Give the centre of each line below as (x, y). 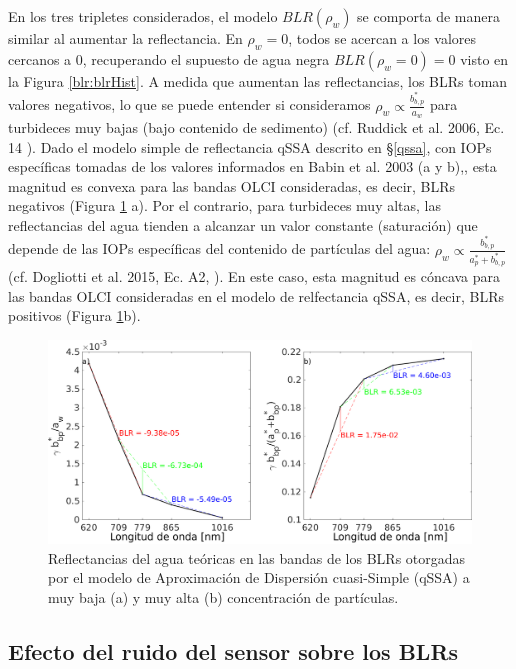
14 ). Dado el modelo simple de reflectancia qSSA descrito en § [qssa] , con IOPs (250, 146)
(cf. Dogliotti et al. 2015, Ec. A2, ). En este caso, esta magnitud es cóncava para (254, 276)
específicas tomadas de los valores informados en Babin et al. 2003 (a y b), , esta (252, 166)
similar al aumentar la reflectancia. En (125, 38)
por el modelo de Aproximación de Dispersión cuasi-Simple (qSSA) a (259, 577)
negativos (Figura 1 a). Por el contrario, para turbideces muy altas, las (224, 205)
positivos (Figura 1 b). (74, 315)
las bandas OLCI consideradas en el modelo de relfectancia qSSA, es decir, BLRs (256, 295)
